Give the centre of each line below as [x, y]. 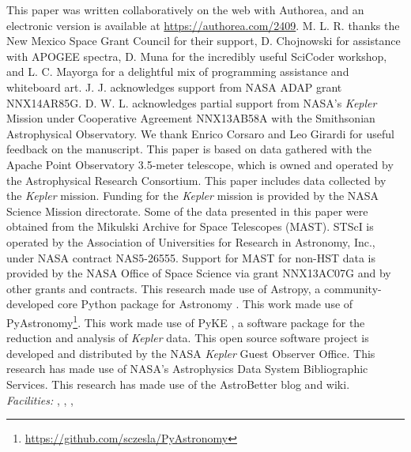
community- [353, 288]
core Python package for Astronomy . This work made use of [205, 304]
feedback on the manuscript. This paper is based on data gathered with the [189, 149]
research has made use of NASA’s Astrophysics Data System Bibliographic [187, 369]
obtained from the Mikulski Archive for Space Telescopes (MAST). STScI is [190, 226]
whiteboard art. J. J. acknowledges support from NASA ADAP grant [174, 87]
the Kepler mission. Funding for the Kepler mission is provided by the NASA [193, 196]
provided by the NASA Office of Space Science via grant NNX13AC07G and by [199, 273]
